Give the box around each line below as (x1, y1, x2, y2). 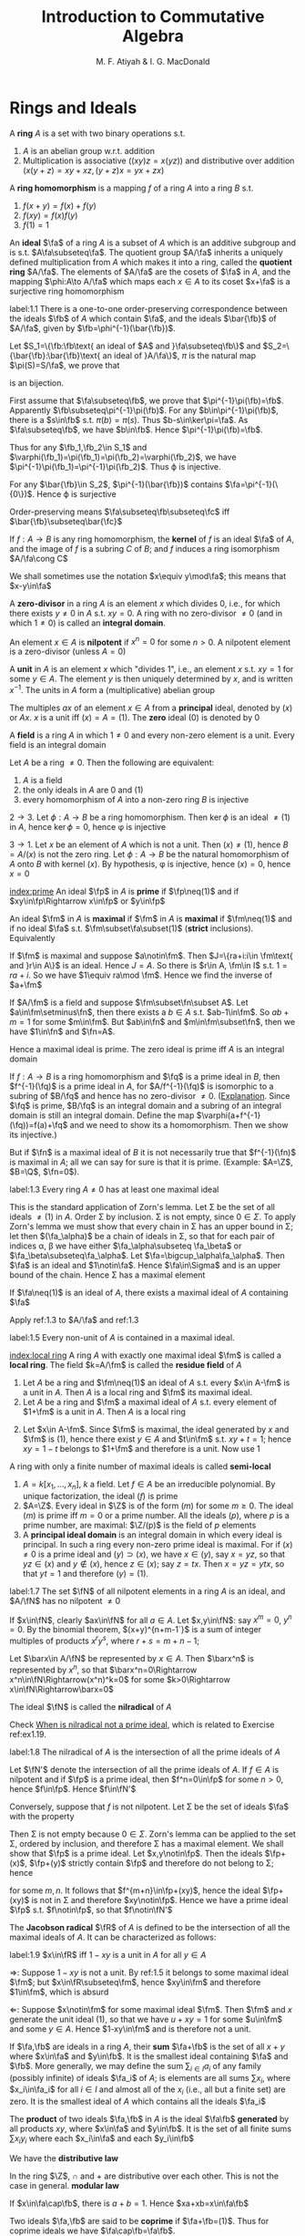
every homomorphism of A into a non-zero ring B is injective (22, 794, 249, 804)
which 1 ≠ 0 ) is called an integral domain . (9, 617, 167, 628)
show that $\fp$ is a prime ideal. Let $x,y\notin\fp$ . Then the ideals (9, 1848, 263, 1858)
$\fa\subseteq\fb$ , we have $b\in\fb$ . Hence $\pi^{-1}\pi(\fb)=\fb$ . (9, 424, 264, 435)
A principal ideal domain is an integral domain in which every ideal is (22, 1529, 282, 1540)
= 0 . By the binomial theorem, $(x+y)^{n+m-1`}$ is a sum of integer (9, 1624, 262, 1635)
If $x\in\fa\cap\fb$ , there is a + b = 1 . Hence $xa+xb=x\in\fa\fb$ (9, 2198, 249, 2209)
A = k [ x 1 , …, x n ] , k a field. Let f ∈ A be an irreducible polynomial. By (22, 1479, 276, 1492)
